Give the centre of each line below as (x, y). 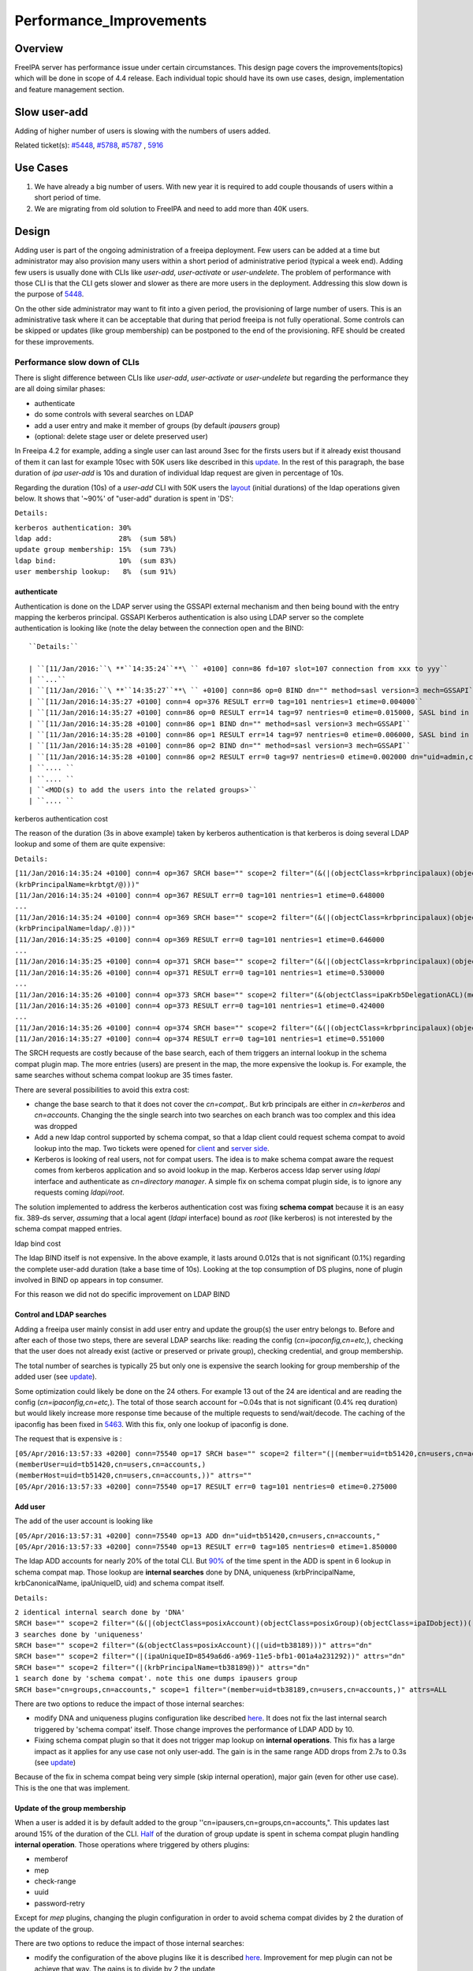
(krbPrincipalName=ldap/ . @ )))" (75, 929)
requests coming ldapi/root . (80, 1192)
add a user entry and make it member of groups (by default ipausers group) (157, 425)
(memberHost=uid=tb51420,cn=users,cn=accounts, (108, 1475)
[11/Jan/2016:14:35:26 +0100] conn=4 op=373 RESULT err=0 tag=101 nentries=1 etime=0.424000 (200, 1006)
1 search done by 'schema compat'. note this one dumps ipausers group (156, 1679)
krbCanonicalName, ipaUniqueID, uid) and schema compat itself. (119, 1583)
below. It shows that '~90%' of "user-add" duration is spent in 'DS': (124, 498)
